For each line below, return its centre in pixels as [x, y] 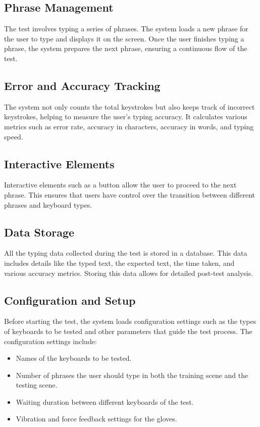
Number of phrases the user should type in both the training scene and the [132, 375]
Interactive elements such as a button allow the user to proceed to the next [120, 185]
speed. [14, 136]
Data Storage [39, 232]
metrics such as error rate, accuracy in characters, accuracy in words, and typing [129, 126]
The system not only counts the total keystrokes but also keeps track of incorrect [129, 106]
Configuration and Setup [70, 300]
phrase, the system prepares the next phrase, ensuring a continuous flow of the [126, 48]
